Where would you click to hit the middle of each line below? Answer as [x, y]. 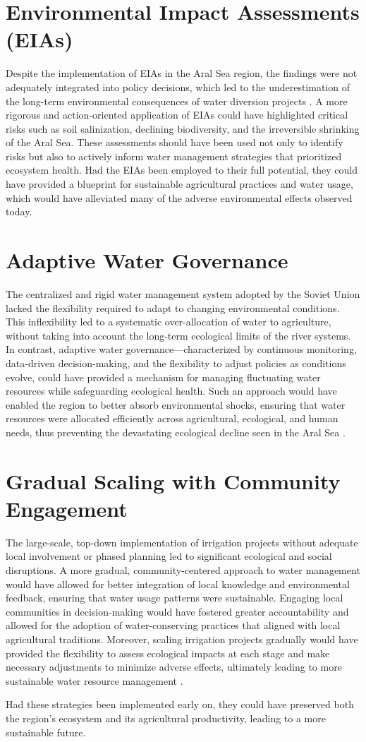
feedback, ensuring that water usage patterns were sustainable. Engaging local [175, 598]
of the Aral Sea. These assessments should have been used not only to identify [175, 142]
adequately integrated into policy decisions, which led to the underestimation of [178, 86]
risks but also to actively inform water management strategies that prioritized [174, 156]
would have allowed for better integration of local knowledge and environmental [178, 584]
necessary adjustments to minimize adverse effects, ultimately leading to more [174, 667]
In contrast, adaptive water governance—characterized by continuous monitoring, [181, 349]
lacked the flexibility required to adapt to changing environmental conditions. [173, 307]
